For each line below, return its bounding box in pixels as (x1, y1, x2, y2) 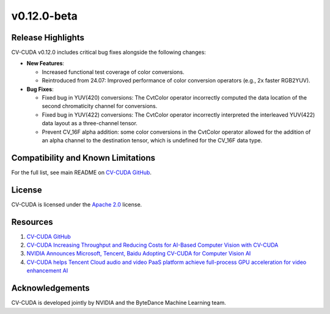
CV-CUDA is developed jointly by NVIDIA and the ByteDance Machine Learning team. (11, 299, 226, 307)
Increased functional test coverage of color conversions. (42, 68, 185, 76)
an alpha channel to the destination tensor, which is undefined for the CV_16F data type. (42, 136, 263, 144)
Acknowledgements (11, 283, 90, 293)
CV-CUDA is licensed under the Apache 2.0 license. (11, 200, 142, 208)
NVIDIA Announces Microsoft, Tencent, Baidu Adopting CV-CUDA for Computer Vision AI (26, 250, 251, 257)
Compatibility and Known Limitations (11, 153, 156, 163)
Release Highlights (11, 32, 85, 43)
